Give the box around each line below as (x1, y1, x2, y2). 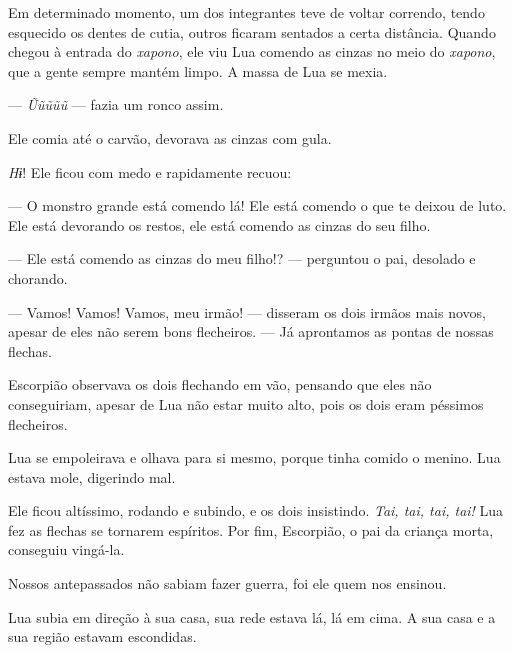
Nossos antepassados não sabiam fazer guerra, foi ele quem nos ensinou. (8, 573, 447, 594)
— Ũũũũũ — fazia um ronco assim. (8, 94, 224, 115)
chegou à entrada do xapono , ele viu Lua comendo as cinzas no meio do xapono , (8, 41, 496, 62)
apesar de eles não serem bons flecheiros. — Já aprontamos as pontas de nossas (8, 321, 494, 342)
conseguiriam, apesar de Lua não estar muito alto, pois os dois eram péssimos (8, 393, 484, 414)
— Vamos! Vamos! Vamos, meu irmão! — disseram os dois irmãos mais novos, (8, 301, 486, 322)
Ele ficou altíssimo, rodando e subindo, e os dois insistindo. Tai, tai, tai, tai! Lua (8, 500, 504, 521)
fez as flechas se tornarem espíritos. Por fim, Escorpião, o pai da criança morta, (8, 519, 494, 540)
